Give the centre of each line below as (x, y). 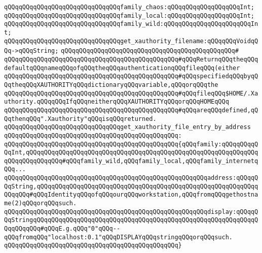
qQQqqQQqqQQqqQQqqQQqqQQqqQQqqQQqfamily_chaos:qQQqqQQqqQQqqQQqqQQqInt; (129, 7)
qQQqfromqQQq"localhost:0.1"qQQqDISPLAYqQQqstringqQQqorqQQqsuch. (119, 237)
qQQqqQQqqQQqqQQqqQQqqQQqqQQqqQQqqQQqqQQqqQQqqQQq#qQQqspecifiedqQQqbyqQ (131, 76)
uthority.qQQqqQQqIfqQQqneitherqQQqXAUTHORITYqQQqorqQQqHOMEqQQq (117, 102)
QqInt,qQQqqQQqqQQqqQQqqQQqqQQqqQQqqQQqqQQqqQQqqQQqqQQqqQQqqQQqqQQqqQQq (131, 153)
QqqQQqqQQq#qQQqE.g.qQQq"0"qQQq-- (62, 229)
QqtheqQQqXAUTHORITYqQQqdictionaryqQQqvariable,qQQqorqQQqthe (111, 85)
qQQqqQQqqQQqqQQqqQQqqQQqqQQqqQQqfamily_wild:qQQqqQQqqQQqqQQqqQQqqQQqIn (131, 24)
